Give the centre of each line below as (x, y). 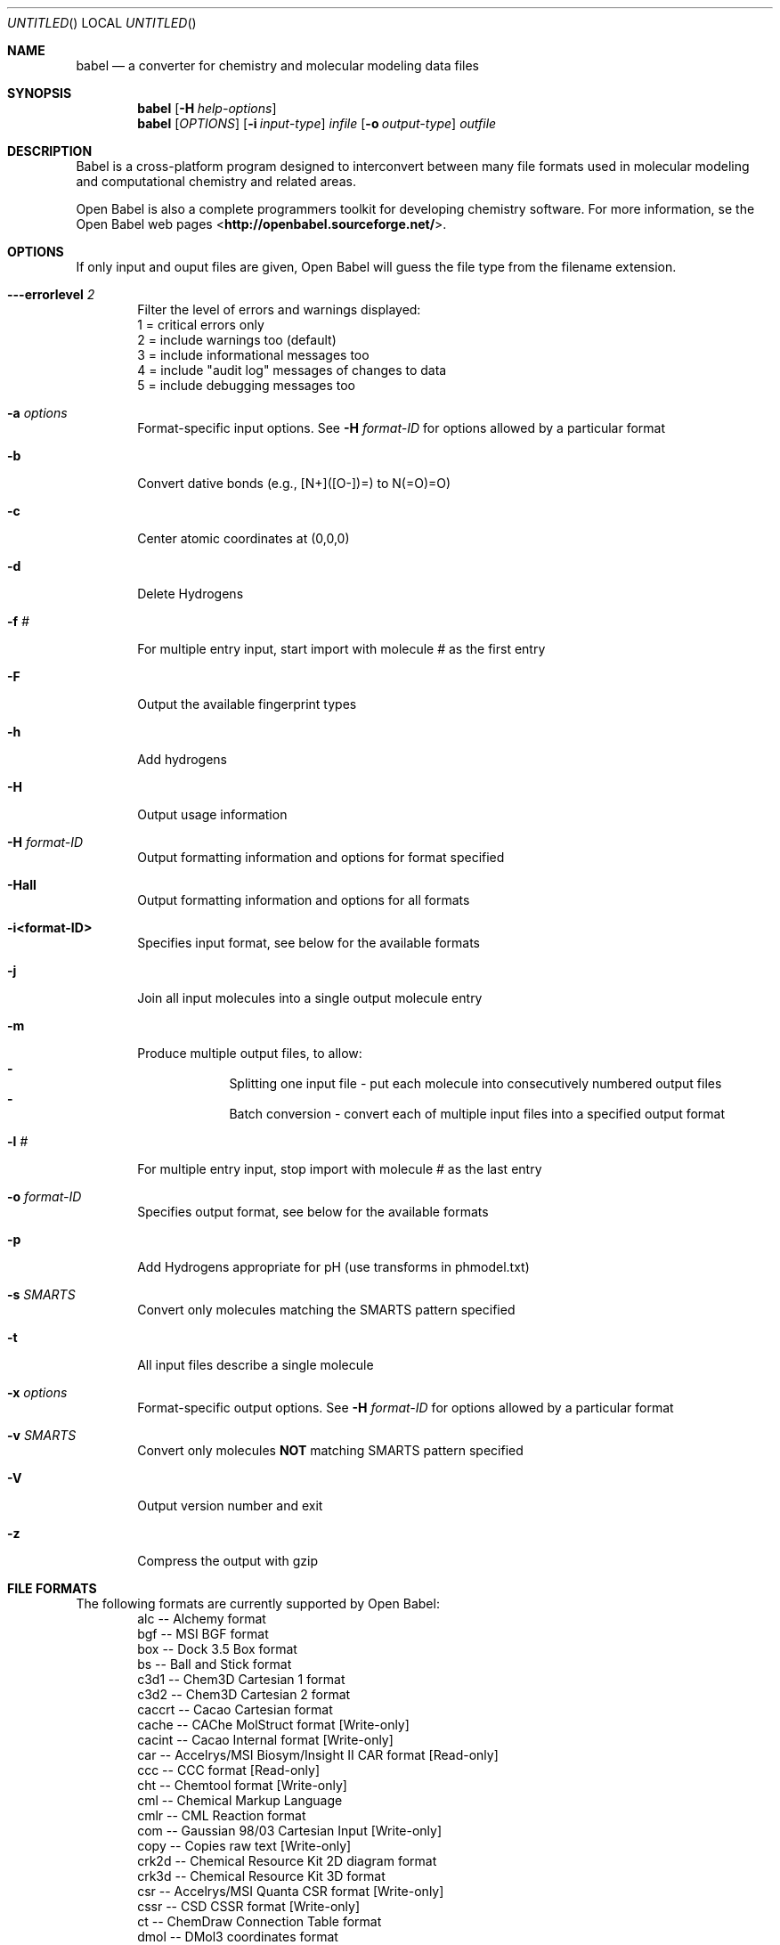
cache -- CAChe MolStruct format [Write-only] (273, 1725)
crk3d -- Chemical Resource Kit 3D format (261, 1876)
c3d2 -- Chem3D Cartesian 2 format (244, 1694)
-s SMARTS (41, 1294)
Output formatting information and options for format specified (321, 857)
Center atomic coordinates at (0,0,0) (244, 538)
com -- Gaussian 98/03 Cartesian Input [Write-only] (290, 1831)
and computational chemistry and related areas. (216, 181)
